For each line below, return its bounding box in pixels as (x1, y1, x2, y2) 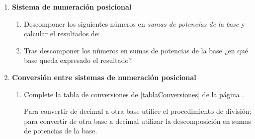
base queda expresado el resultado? (24, 55, 132, 65)
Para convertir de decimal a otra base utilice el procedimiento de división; (24, 106, 251, 116)
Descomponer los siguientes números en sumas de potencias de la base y (24, 18, 245, 29)
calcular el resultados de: (24, 28, 100, 39)
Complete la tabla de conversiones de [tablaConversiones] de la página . (24, 89, 244, 99)
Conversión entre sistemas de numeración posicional (12, 72, 197, 82)
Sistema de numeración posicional (12, 2, 132, 12)
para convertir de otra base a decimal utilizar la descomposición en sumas (24, 115, 251, 126)
